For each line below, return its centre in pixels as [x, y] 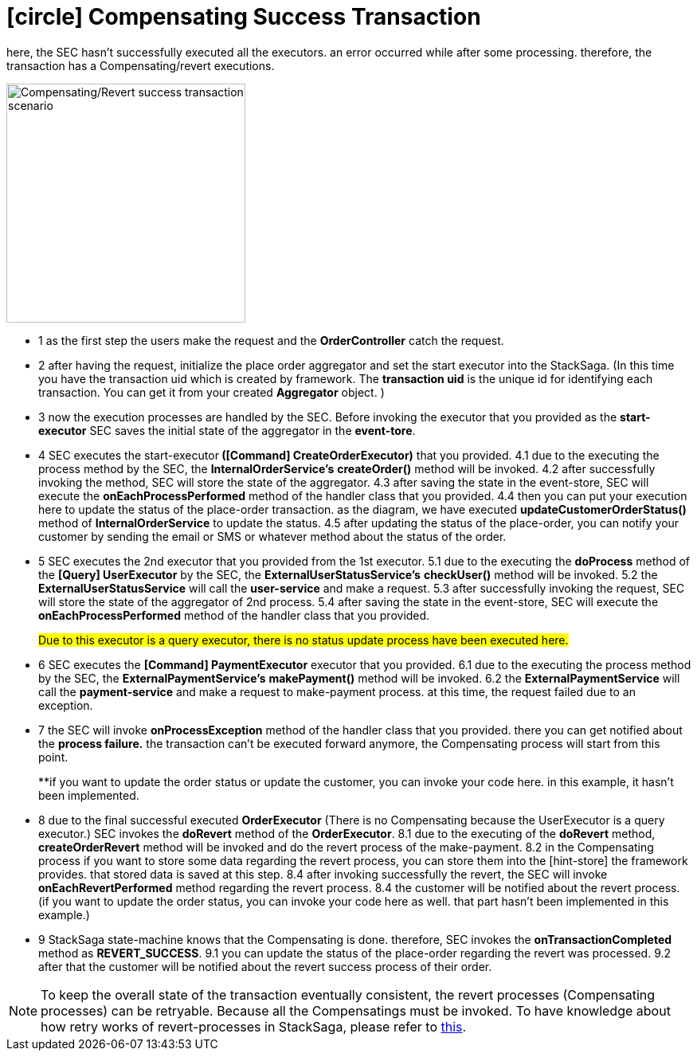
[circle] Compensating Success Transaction [244, 17]
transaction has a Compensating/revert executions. [141, 65]
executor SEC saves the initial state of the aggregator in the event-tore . [227, 430]
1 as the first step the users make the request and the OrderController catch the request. [271, 340]
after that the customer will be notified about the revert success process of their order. [265, 966]
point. [53, 757]
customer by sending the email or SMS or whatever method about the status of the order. [272, 536]
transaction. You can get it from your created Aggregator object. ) [211, 392]
